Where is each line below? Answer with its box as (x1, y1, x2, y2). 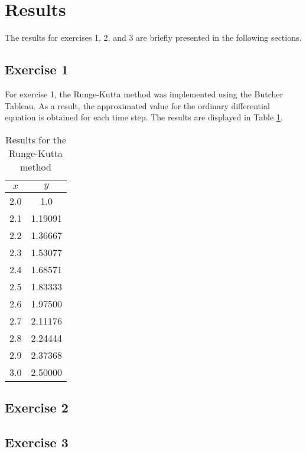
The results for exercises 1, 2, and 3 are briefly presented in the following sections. (5, 31, 302, 44)
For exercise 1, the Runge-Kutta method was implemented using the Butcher (5, 87, 284, 100)
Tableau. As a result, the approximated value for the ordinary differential (5, 99, 270, 112)
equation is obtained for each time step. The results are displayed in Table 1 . (5, 111, 283, 123)
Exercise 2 (5, 398, 69, 417)
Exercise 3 (5, 433, 69, 451)
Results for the (5, 132, 66, 146)
